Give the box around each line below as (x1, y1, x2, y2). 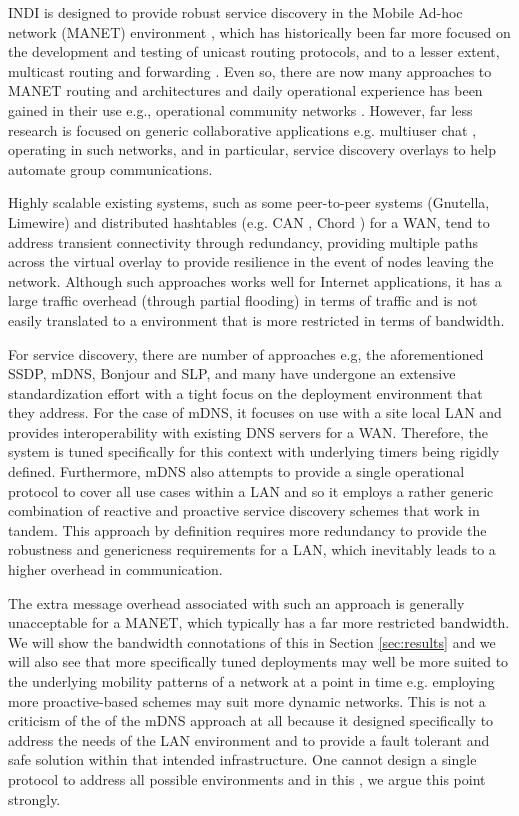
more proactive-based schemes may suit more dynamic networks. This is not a (8, 690, 486, 711)
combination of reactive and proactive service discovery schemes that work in (8, 500, 480, 521)
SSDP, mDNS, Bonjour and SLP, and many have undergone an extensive (8, 363, 456, 384)
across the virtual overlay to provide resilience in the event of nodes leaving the (8, 251, 494, 272)
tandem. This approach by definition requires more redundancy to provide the (8, 519, 487, 540)
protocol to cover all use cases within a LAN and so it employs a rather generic (8, 480, 494, 501)
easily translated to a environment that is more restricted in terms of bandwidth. (8, 309, 505, 330)
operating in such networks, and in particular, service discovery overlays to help (8, 139, 496, 160)
